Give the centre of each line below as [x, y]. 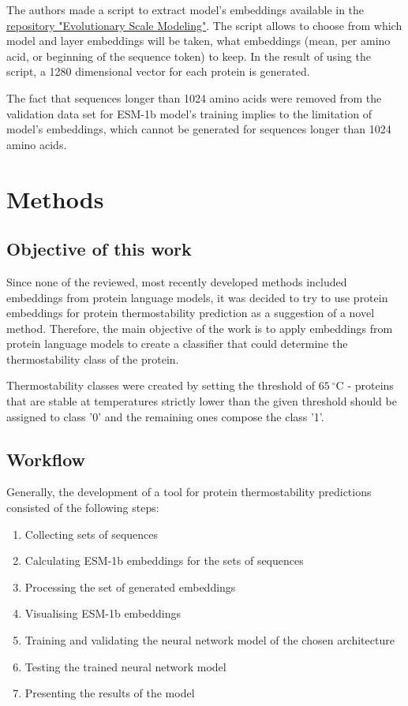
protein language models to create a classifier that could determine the [177, 344]
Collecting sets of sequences [92, 534]
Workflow [46, 459]
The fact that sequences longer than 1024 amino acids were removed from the [194, 97]
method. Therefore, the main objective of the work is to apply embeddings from [200, 328]
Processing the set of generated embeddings [130, 586]
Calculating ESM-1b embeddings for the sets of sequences [164, 560]
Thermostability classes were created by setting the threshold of [161, 385]
